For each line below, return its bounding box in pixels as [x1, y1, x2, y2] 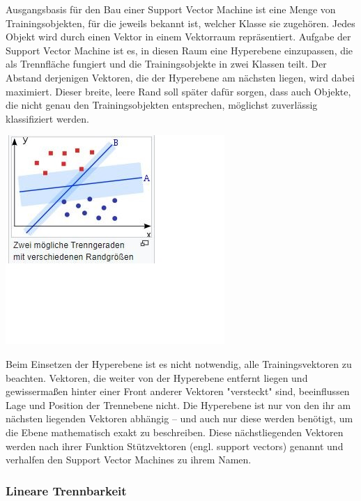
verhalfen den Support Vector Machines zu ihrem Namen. [6, 452, 252, 467]
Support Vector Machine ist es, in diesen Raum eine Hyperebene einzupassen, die [6, 43, 353, 57]
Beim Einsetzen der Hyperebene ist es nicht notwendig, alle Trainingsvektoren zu [6, 356, 352, 371]
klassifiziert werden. [6, 111, 90, 125]
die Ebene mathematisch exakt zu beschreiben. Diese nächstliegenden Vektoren [6, 424, 344, 439]
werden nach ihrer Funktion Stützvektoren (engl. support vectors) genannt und [6, 438, 344, 453]
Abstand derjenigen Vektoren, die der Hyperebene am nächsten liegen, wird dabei [6, 70, 355, 84]
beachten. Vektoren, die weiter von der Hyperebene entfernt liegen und [6, 370, 308, 385]
